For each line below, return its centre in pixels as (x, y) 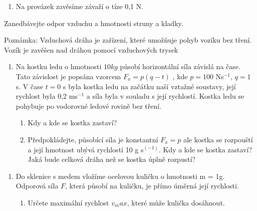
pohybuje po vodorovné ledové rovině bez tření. (89, 105)
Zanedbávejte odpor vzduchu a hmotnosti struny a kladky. (94, 23)
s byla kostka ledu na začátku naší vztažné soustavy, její (150, 86)
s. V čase (29, 86)
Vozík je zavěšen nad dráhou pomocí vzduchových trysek (91, 49)
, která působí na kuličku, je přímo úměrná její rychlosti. (152, 186)
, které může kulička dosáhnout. (176, 202)
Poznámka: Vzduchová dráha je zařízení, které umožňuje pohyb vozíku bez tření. (128, 40)
